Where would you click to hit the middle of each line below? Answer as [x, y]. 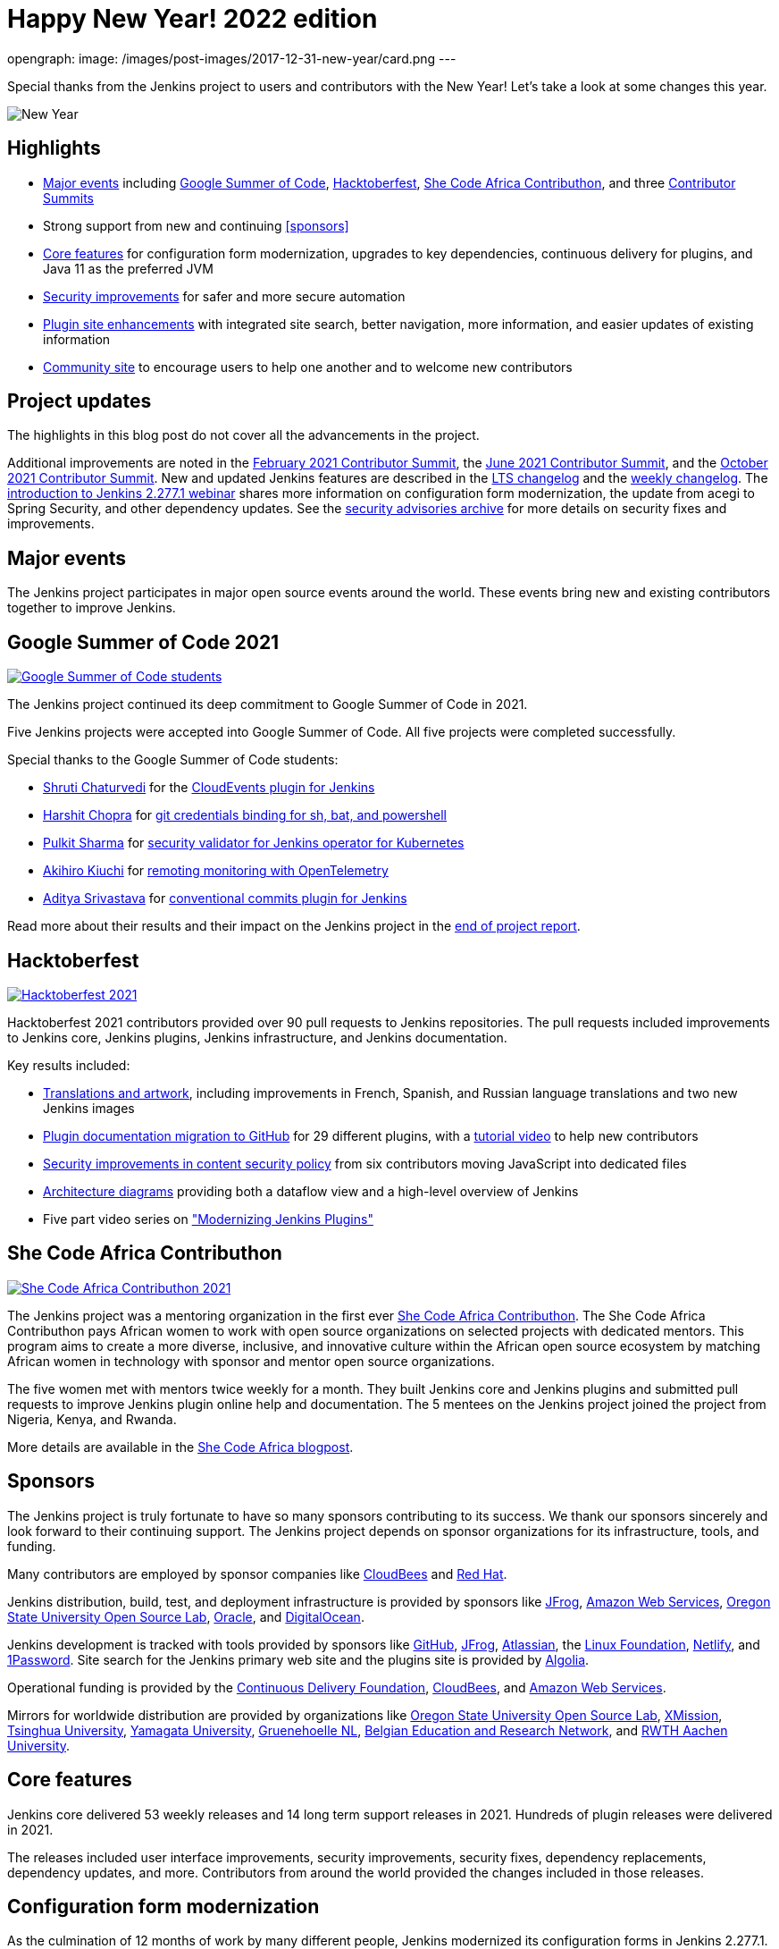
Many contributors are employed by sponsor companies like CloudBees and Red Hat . [257, 1574]
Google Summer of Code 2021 [143, 642]
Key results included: [69, 1065]
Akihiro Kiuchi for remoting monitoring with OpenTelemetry [216, 871]
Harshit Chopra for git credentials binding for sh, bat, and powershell [245, 815]
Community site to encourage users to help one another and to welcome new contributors [308, 367]
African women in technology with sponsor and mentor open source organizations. [251, 1361]
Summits [69, 198]
